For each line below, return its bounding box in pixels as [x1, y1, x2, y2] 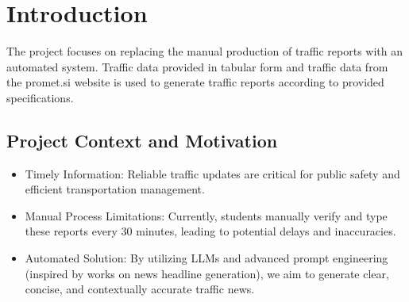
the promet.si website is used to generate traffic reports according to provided [6, 74, 384, 90]
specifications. [6, 89, 74, 105]
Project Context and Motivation [6, 128, 278, 152]
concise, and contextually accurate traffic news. [25, 281, 255, 297]
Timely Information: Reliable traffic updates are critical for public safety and [25, 165, 400, 182]
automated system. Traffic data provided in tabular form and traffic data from [6, 58, 388, 75]
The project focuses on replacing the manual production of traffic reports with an [6, 43, 403, 59]
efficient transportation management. [25, 181, 205, 197]
